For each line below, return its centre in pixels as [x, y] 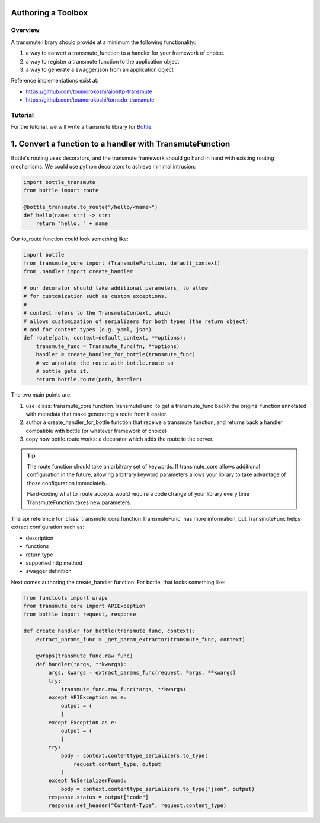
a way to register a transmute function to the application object [103, 61]
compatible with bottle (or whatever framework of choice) [96, 431]
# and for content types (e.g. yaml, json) [88, 329]
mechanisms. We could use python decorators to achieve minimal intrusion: [103, 166]
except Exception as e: [83, 722]
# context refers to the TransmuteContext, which [97, 313]
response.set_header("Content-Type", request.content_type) [137, 805]
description [40, 538]
